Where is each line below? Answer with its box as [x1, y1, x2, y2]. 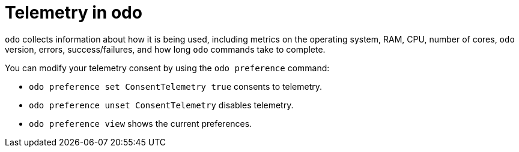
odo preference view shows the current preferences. [29, 118, 252, 129]
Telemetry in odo [5, 2, 142, 23]
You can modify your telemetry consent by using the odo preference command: [5, 62, 330, 73]
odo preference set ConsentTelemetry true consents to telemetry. [29, 81, 323, 92]
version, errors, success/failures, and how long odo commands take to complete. [5, 44, 326, 54]
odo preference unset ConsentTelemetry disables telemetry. [29, 99, 294, 110]
